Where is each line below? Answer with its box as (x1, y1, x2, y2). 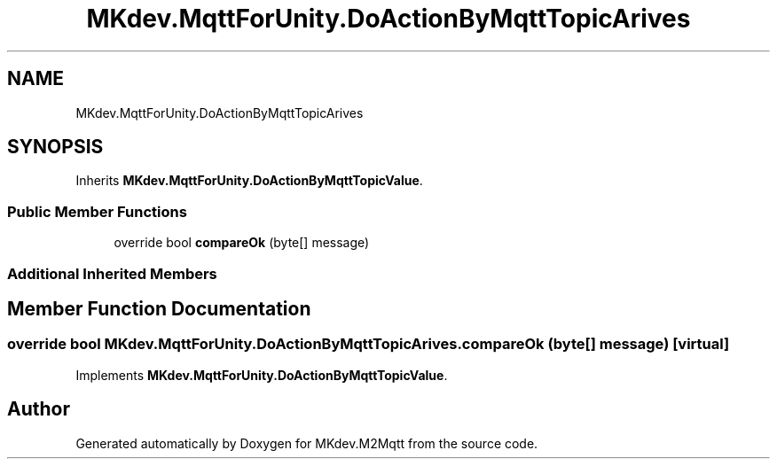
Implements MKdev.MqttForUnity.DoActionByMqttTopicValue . (75, 367, 448, 383)
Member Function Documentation (7, 297, 311, 320)
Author (7, 398, 70, 421)
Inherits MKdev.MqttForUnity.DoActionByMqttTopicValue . (75, 173, 423, 189)
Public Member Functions (7, 202, 187, 221)
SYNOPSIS (7, 136, 104, 159)
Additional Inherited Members (7, 264, 217, 283)
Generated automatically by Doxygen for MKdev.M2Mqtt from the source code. (75, 435, 538, 451)
